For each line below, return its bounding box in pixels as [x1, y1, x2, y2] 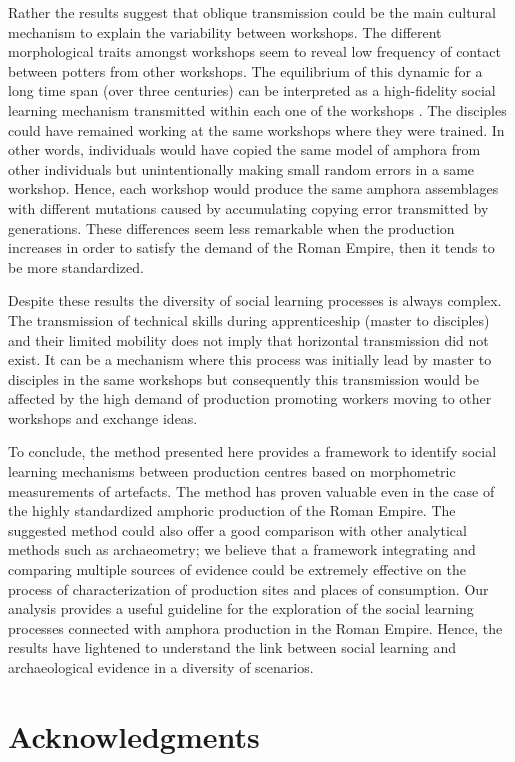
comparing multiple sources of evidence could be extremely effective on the [8, 559, 466, 580]
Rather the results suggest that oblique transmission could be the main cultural [8, 2, 496, 22]
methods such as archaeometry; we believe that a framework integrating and [8, 539, 476, 560]
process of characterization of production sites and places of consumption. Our [8, 578, 489, 599]
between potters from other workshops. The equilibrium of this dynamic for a [8, 60, 483, 81]
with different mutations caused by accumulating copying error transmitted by [8, 197, 489, 218]
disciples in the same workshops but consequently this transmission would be [8, 368, 480, 389]
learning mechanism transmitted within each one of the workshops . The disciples [8, 99, 507, 120]
